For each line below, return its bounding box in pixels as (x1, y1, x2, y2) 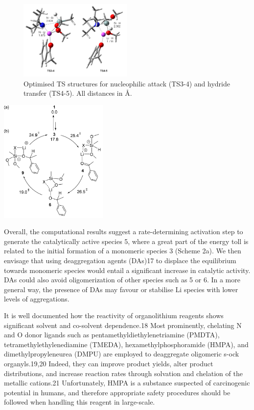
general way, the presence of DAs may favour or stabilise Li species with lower (4, 284, 238, 294)
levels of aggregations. (4, 294, 69, 304)
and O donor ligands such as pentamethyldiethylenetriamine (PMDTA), (4, 329, 220, 340)
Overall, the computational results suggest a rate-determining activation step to (4, 226, 243, 237)
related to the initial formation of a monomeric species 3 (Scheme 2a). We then (4, 246, 241, 256)
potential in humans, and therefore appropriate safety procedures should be (4, 387, 231, 397)
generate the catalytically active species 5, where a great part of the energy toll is (4, 236, 249, 246)
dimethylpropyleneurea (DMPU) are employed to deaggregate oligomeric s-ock (4, 349, 239, 359)
